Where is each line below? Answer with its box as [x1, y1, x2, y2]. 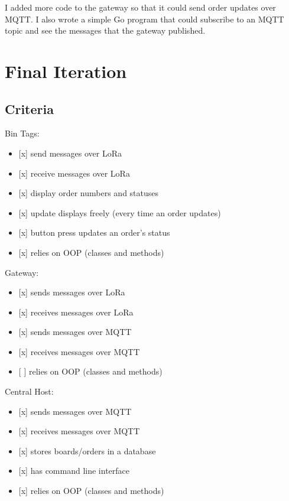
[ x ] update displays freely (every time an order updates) [18, 206, 221, 219]
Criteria [5, 99, 54, 118]
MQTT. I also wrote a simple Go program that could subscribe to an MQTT [5, 12, 284, 25]
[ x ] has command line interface [18, 464, 130, 477]
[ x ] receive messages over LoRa [18, 167, 130, 179]
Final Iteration [5, 58, 127, 83]
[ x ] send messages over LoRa [18, 147, 122, 159]
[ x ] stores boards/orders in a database [18, 444, 156, 457]
